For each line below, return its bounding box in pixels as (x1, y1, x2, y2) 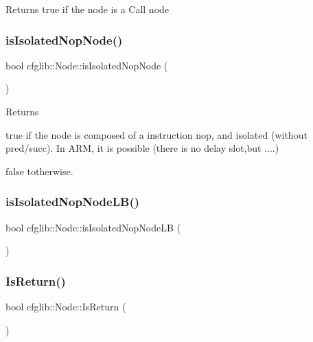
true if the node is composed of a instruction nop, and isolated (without (5, 127, 308, 141)
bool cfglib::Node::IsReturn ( (5, 299, 126, 313)
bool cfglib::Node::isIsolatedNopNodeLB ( (5, 220, 181, 234)
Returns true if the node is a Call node (5, 2, 170, 16)
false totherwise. (5, 163, 73, 178)
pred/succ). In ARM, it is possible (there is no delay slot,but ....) (5, 141, 279, 155)
